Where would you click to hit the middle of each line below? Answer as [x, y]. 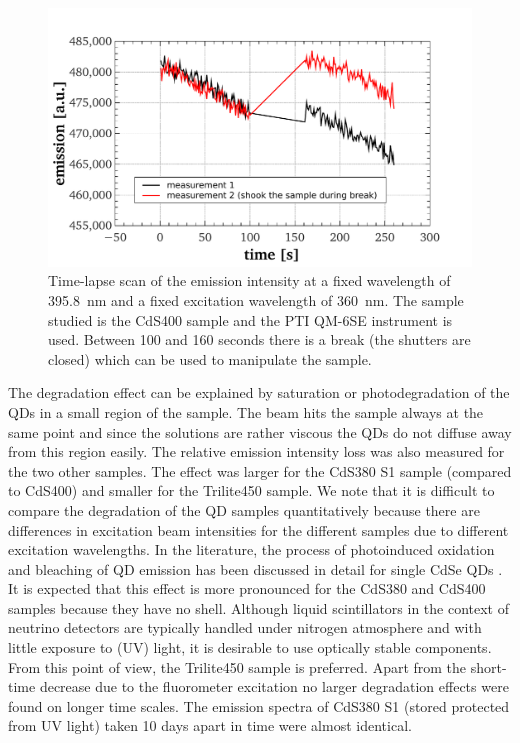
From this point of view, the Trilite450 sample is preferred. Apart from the [237, 666]
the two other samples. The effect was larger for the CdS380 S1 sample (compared [260, 470]
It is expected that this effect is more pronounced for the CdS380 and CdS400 [247, 588]
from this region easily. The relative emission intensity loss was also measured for [256, 451]
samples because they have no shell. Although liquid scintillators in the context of [259, 607]
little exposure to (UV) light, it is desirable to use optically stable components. [250, 647]
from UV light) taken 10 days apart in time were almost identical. [210, 725]
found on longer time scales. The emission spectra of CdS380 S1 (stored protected [259, 705]
